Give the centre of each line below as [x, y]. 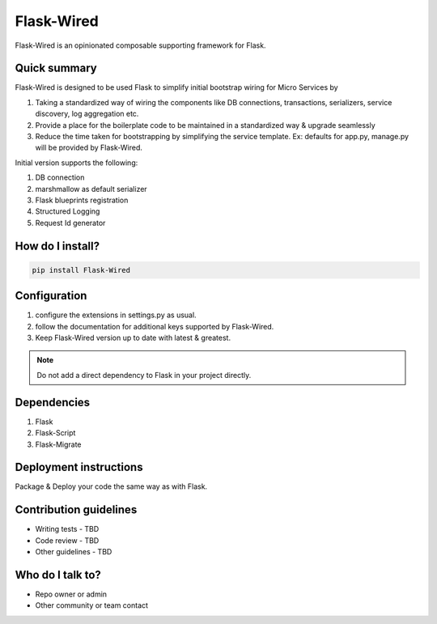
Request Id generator [70, 223]
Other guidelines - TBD [74, 552]
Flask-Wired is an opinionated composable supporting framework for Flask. [140, 45]
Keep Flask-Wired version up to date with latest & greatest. [133, 338]
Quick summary [56, 68]
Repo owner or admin [71, 594]
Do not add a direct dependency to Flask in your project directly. [144, 375]
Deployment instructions [79, 467]
